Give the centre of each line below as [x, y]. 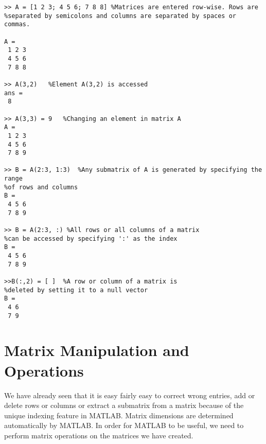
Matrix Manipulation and [97, 350]
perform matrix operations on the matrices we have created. [99, 435]
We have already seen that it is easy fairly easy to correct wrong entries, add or [130, 395]
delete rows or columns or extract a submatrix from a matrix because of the [124, 405]
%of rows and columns [41, 187]
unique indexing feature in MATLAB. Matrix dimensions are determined [119, 415]
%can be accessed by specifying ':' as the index [91, 238]
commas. [17, 24]
